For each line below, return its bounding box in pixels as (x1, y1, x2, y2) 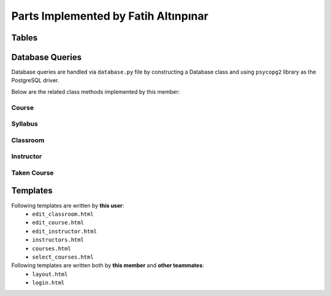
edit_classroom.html (32, 210, 94, 218)
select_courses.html (32, 253, 94, 260)
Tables (11, 32, 38, 43)
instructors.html (32, 237, 84, 243)
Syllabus (11, 120, 38, 128)
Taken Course (11, 169, 55, 177)
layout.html (32, 270, 68, 278)
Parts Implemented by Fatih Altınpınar (11, 9, 208, 23)
